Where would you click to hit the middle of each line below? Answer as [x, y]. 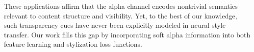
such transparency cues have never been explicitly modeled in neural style [115, 25]
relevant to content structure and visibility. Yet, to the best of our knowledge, [121, 15]
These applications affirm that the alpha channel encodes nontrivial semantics [121, 6]
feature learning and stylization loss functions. [73, 44]
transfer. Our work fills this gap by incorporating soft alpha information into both [127, 34]
